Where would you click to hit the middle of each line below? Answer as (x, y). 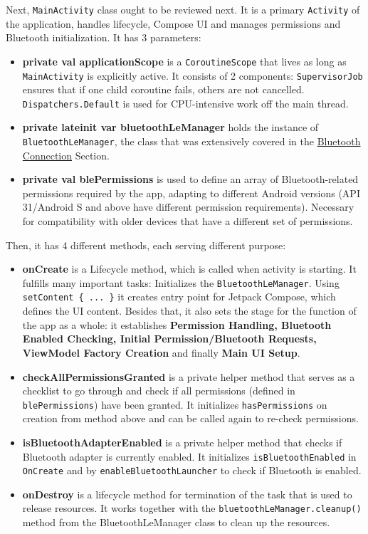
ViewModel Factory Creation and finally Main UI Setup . (161, 352)
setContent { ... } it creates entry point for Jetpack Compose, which (179, 297)
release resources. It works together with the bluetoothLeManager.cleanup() (192, 508)
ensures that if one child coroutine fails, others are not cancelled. (163, 89)
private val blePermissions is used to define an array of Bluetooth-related (190, 179)
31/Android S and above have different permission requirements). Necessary (188, 207)
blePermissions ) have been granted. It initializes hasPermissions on (175, 404)
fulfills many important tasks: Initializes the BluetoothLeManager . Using (181, 282)
